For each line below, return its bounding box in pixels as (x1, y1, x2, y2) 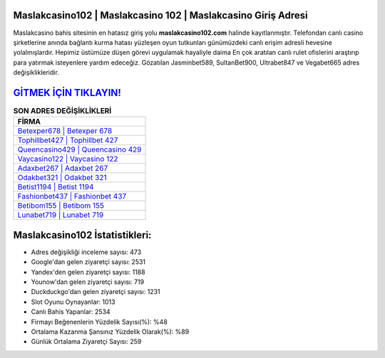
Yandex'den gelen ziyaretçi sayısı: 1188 (31, 268, 145, 276)
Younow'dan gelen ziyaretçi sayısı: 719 (31, 278, 145, 286)
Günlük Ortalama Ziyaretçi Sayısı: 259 (31, 337, 142, 346)
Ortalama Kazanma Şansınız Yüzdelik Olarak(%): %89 (31, 327, 190, 336)
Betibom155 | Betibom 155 (17, 201, 105, 211)
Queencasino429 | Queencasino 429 (17, 144, 142, 154)
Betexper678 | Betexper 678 (17, 126, 113, 136)
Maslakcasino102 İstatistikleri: (13, 228, 152, 241)
